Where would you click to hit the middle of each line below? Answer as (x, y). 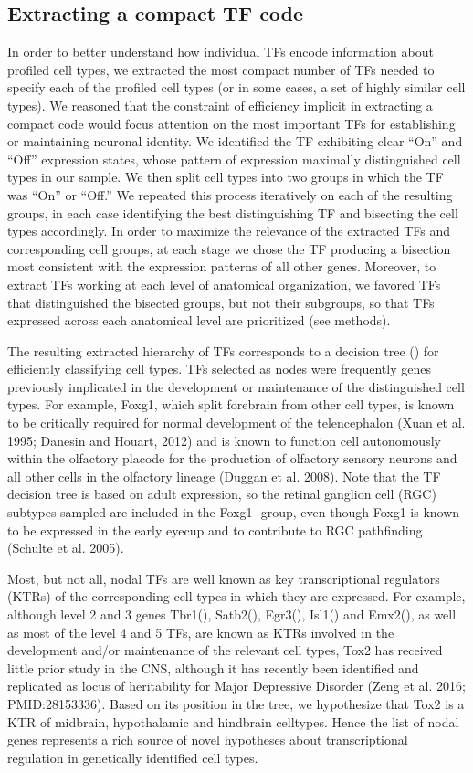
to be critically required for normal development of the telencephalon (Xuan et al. (236, 423)
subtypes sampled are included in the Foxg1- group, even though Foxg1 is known (234, 512)
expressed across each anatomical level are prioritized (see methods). (199, 320)
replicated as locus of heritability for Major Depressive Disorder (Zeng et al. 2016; (236, 686)
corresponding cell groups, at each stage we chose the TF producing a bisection (229, 248)
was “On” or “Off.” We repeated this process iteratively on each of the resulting (230, 194)
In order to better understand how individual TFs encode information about (221, 52)
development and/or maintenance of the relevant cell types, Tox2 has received (225, 650)
